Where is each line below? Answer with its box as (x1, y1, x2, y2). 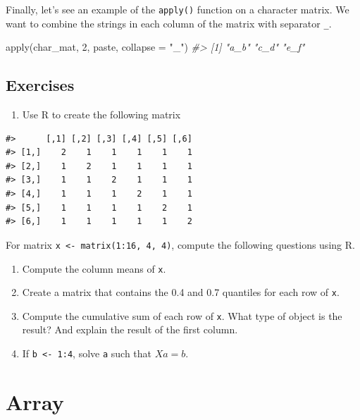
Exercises (6, 74, 75, 96)
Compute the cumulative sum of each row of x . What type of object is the (22, 308, 342, 323)
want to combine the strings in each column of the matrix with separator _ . (6, 16, 332, 30)
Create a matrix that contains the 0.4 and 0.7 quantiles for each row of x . (22, 285, 340, 299)
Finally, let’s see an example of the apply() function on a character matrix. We (6, 2, 349, 16)
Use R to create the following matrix (22, 107, 181, 122)
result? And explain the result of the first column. (22, 322, 238, 337)
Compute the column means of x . (22, 261, 166, 276)
